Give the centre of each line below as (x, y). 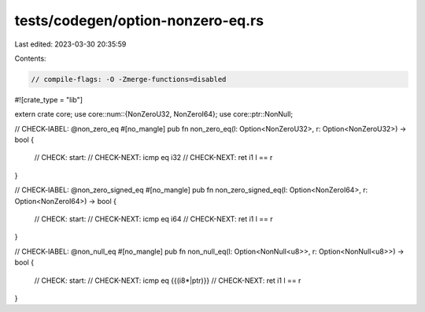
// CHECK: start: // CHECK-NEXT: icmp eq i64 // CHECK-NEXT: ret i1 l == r (153, 219)
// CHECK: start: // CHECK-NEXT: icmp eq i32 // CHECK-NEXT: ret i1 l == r (153, 158)
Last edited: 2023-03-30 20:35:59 (70, 44)
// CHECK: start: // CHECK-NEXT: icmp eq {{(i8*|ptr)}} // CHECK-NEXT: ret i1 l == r (168, 280)
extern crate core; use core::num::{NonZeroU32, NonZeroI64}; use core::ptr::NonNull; (154, 114)
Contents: (30, 58)
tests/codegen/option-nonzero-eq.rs (139, 20)
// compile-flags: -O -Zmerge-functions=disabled (129, 79)
